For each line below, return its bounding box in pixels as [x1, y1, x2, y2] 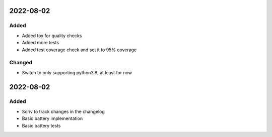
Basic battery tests [22, 122, 61, 128]
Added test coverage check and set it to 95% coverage [22, 47, 137, 53]
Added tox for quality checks [22, 33, 82, 39]
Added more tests [22, 40, 59, 46]
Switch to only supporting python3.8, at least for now [22, 69, 132, 75]
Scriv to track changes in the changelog [22, 108, 105, 114]
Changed [9, 59, 33, 66]
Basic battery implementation [22, 115, 83, 121]
